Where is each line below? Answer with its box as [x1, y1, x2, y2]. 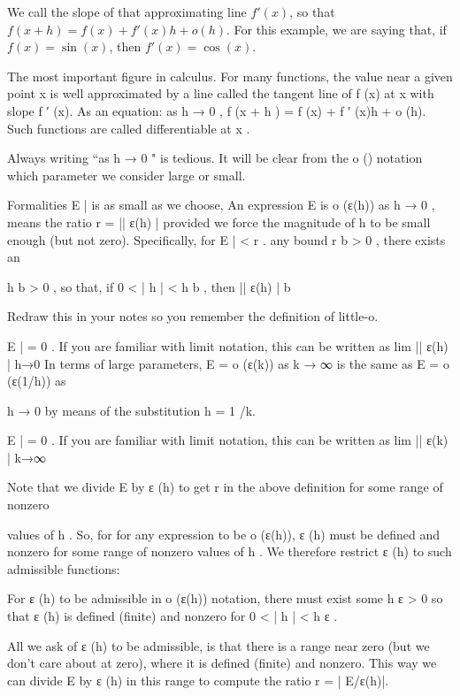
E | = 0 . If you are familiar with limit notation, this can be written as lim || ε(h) [7, 336, 448, 355]
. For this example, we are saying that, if [226, 19, 447, 38]
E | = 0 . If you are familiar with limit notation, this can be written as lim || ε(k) [7, 431, 448, 449]
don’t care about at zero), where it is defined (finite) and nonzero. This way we [7, 654, 437, 672]
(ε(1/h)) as [7, 371, 66, 390]
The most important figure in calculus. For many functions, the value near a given [7, 66, 453, 85]
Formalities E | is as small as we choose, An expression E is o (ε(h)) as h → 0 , [7, 195, 435, 214]
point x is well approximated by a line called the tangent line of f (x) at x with [7, 84, 434, 103]
